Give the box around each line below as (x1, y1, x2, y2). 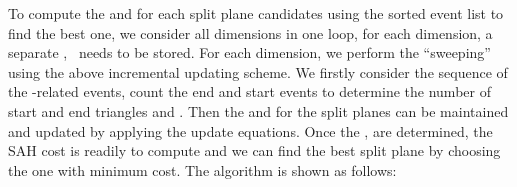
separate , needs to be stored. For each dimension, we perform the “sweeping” (8, 42, 491, 63)
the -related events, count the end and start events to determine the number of (8, 81, 491, 102)
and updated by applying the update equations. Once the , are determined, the (8, 120, 493, 141)
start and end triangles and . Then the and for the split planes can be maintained (8, 100, 509, 121)
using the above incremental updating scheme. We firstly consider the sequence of (8, 61, 508, 82)
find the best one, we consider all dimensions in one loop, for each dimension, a (8, 22, 493, 43)
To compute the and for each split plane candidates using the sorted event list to (8, 3, 504, 23)
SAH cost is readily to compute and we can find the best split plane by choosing (8, 140, 501, 161)
